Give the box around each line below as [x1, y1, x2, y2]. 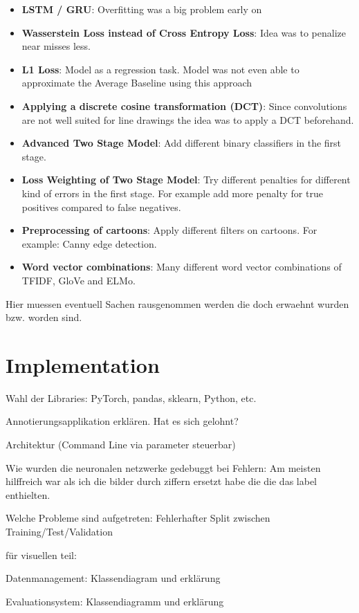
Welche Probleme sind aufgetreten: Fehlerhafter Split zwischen [6, 511, 270, 525]
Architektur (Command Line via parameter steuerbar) [6, 437, 236, 451]
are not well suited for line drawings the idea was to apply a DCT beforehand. [21, 112, 354, 127]
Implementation [6, 350, 160, 378]
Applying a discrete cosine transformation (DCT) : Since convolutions [21, 98, 347, 113]
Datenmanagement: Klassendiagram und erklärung [6, 571, 221, 585]
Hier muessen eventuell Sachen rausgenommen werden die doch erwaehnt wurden [6, 296, 349, 311]
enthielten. [6, 487, 50, 502]
